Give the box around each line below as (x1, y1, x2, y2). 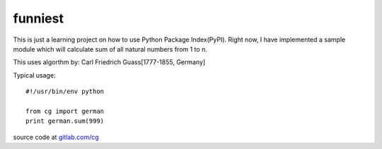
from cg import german (25, 107, 105, 115)
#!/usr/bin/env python (25, 88, 105, 95)
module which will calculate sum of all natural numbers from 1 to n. (13, 44, 208, 53)
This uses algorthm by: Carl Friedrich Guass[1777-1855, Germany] (13, 58, 206, 66)
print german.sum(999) (25, 117, 105, 125)
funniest (13, 11, 64, 26)
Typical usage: (13, 71, 56, 79)
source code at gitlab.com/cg (13, 133, 99, 141)
